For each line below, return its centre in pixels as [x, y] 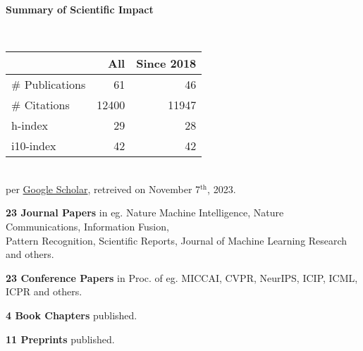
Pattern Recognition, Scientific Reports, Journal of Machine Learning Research [177, 240]
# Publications [49, 85]
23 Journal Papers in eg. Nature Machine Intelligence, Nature [145, 213]
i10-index [34, 146]
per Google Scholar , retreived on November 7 [103, 189]
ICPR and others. [44, 291]
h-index [30, 125]
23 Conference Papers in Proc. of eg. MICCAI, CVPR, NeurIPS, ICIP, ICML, [182, 277]
